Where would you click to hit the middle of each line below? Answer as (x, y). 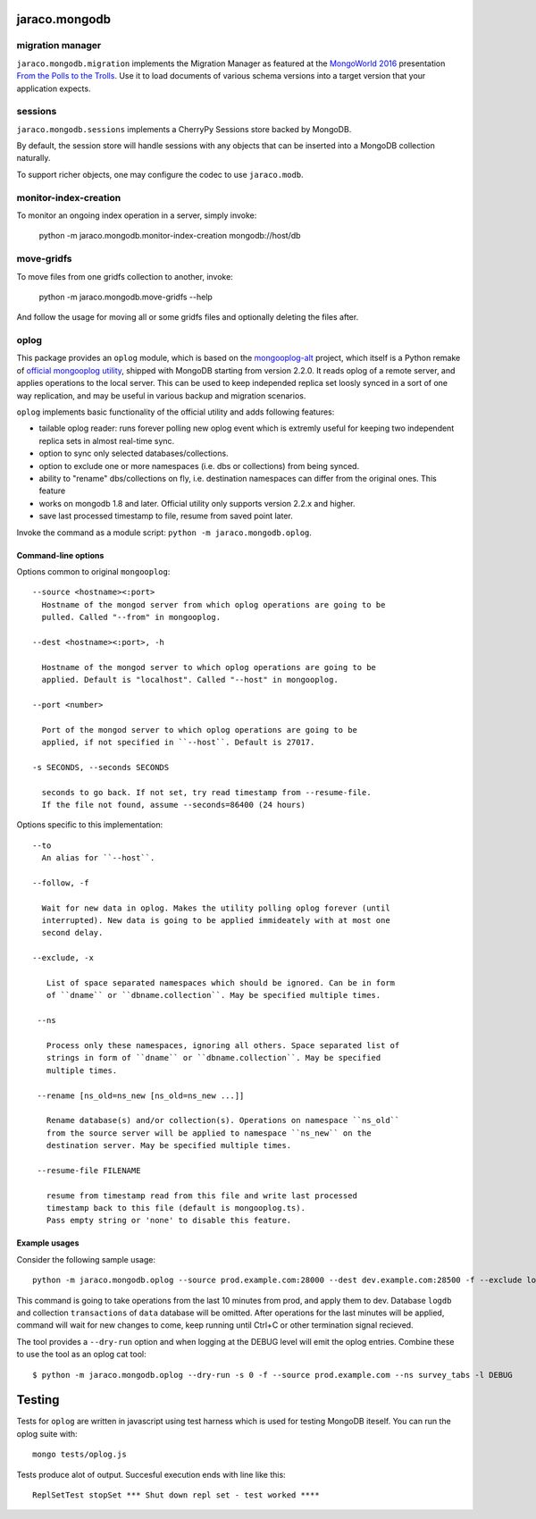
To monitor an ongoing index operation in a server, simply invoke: (137, 215)
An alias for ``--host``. (98, 858)
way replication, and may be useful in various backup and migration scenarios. (161, 395)
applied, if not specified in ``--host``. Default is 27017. (178, 742)
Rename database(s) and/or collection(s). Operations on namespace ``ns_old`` (223, 1120)
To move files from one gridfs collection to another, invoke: (125, 276)
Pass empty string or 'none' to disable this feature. (169, 1221)
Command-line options (60, 555)
